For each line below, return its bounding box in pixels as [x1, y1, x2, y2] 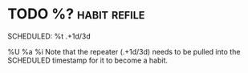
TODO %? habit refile [7, 5, 145, 23]
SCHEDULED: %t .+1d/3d [7, 31, 91, 41]
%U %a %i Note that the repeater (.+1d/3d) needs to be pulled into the [7, 47, 241, 56]
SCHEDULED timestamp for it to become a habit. [7, 55, 169, 65]
